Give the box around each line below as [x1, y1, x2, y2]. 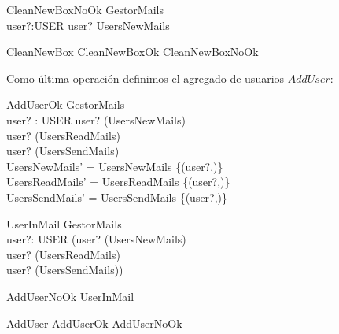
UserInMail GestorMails [6, 215, 122, 232]
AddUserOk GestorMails [6, 96, 125, 113]
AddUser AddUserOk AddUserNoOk [6, 314, 182, 331]
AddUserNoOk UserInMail [6, 288, 134, 304]
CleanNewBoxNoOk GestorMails [6, 2, 164, 17]
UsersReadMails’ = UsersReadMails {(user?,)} [6, 173, 230, 190]
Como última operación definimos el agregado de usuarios [6, 69, 285, 86]
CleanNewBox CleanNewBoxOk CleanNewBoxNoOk [6, 43, 259, 60]
